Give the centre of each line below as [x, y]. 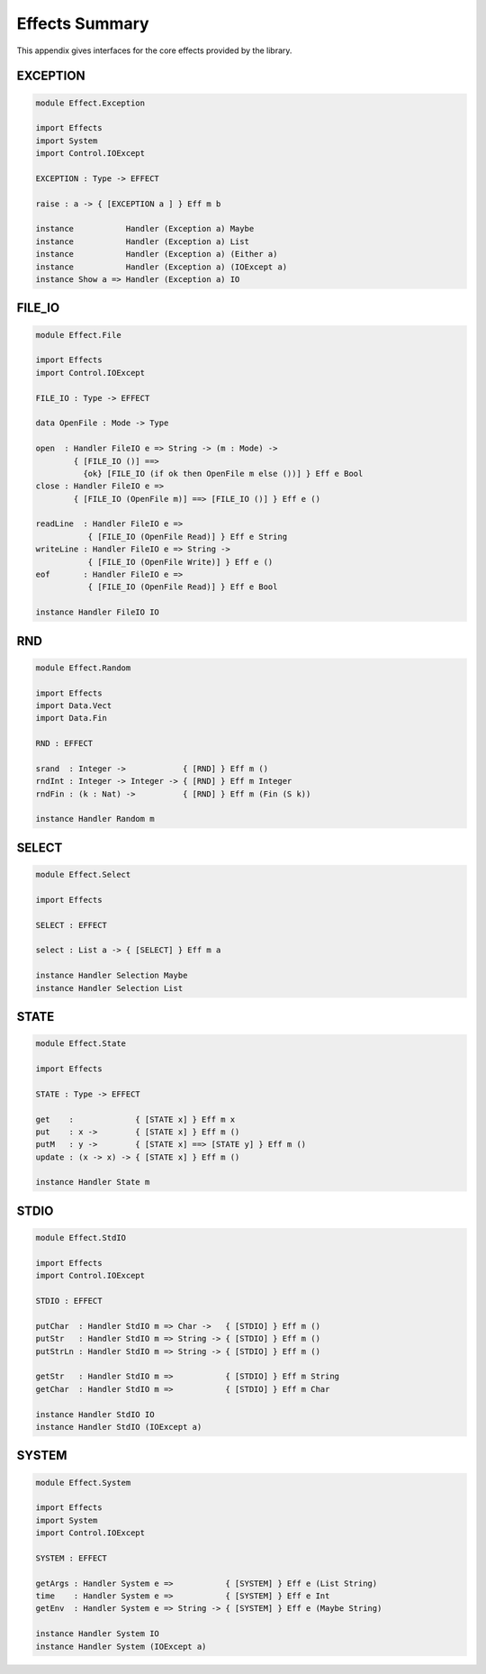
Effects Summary [83, 23]
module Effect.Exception [90, 103]
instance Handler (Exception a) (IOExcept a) [162, 267]
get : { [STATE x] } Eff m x [135, 1119]
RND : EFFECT [64, 744]
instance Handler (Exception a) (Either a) [157, 254]
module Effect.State [81, 1044]
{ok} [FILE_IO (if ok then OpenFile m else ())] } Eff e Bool [223, 473]
